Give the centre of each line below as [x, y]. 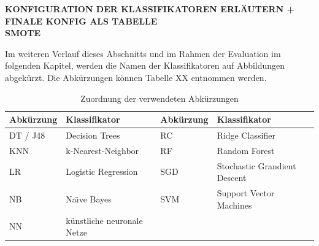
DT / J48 [27, 135]
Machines [234, 205]
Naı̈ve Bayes [89, 198]
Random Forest [246, 150]
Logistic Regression [102, 171]
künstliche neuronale [104, 220]
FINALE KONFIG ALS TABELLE [81, 21]
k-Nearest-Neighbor [102, 150]
